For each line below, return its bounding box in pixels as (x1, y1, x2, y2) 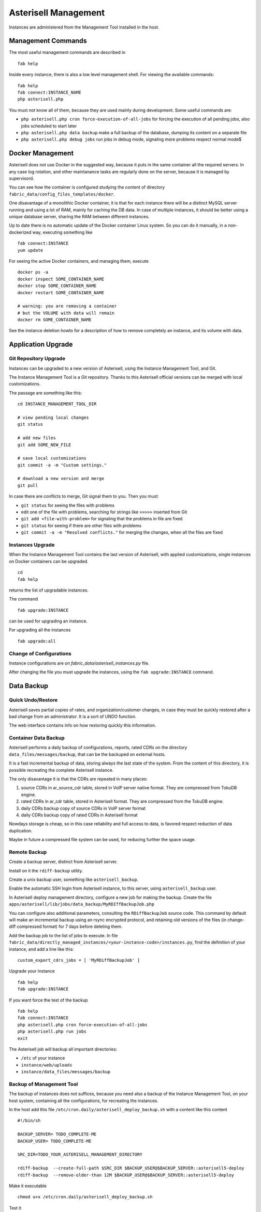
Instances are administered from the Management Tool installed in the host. (9, 24, 159, 30)
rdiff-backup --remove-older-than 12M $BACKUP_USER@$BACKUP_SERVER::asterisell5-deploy (17, 1172, 234, 1178)
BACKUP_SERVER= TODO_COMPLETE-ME (17, 1132, 97, 1137)
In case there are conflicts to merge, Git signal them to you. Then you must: (9, 494, 159, 499)
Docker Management (9, 149, 74, 158)
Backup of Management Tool (9, 1081, 78, 1087)
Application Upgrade (9, 340, 73, 349)
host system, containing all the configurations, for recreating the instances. (9, 1098, 159, 1103)
